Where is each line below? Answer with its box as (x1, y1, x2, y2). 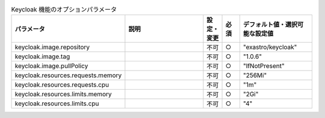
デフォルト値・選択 (243, 20, 298, 29)
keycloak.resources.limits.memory (14, 90, 112, 99)
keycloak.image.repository (14, 43, 90, 51)
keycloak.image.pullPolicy (14, 62, 88, 70)
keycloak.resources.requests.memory (14, 71, 122, 79)
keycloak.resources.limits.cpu (14, 99, 99, 108)
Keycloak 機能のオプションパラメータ (11, 5, 117, 14)
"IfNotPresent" (243, 62, 285, 70)
